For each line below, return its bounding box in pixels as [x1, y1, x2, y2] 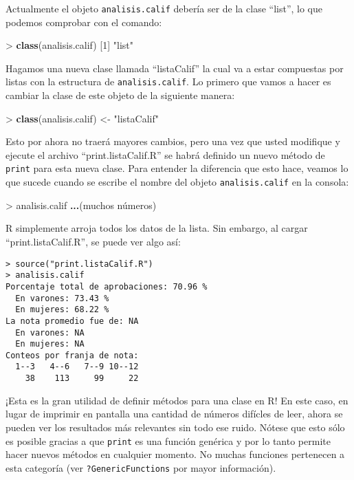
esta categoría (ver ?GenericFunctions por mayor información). [5, 460, 276, 474]
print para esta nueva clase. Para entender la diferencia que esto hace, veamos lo [5, 161, 349, 175]
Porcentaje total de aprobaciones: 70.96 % [5, 281, 208, 292]
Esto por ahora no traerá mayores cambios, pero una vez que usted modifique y [5, 134, 340, 149]
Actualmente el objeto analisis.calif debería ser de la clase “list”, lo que [5, 1, 322, 15]
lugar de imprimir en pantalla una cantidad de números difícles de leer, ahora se [5, 406, 343, 421]
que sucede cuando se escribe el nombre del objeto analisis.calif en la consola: [5, 175, 349, 189]
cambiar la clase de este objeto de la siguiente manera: [5, 88, 235, 102]
